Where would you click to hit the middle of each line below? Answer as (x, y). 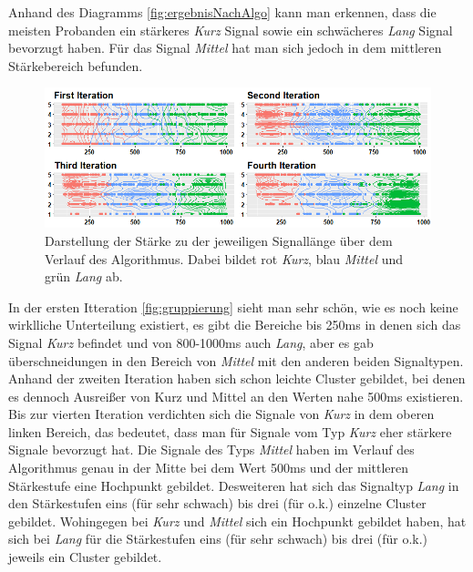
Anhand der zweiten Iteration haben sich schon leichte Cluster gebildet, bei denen (237, 378)
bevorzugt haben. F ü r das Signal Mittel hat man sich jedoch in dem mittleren (225, 48)
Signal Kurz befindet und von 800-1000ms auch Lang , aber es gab (191, 342)
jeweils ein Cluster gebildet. (85, 557)
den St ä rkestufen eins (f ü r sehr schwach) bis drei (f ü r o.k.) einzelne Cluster (217, 503)
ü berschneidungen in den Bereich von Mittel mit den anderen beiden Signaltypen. (236, 360)
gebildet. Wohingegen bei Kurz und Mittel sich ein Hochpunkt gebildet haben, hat (237, 521)
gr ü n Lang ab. (84, 276)
